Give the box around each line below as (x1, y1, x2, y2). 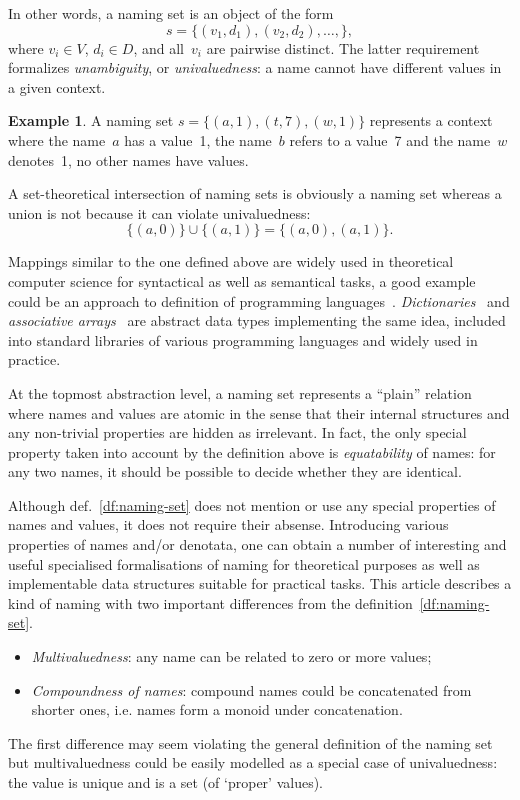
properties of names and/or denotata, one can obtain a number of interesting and (8, 534, 507, 555)
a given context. (8, 76, 106, 97)
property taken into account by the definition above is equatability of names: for (8, 441, 496, 462)
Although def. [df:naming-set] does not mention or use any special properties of (8, 494, 496, 515)
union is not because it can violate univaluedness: (8, 202, 311, 223)
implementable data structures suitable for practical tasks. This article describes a (8, 573, 512, 594)
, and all (133, 37, 184, 58)
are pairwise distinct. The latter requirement (206, 37, 480, 58)
